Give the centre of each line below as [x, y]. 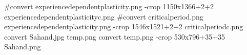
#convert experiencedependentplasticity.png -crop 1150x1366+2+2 [109, 6]
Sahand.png [23, 47]
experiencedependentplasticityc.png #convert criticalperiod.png [104, 16]
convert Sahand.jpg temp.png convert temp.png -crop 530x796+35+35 [115, 36]
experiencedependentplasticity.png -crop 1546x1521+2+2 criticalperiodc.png [124, 26]
